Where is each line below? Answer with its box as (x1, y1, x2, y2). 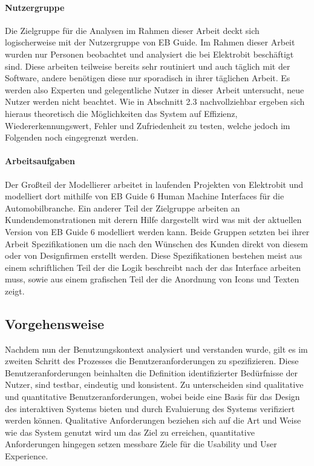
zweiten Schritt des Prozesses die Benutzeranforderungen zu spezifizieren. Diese (5, 354, 299, 367)
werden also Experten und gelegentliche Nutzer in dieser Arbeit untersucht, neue (5, 83, 304, 96)
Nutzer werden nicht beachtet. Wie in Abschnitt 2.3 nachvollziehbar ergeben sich (5, 95, 305, 108)
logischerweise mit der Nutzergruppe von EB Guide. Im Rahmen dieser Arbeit (5, 36, 295, 48)
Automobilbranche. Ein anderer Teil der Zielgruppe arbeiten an (5, 201, 240, 214)
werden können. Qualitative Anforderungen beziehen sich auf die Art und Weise (5, 414, 301, 427)
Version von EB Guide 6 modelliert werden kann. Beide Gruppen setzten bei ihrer (5, 225, 310, 238)
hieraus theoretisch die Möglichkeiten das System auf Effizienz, (5, 107, 238, 119)
